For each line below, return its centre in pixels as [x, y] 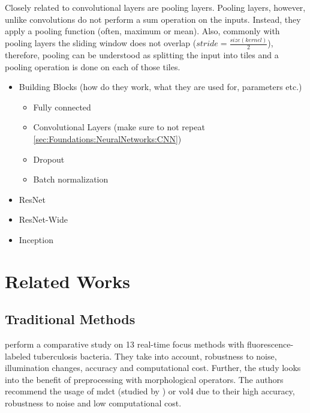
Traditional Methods [70, 319]
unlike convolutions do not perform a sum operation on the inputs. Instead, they [153, 19]
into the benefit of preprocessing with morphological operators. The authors [144, 379]
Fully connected [62, 107]
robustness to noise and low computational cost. [93, 403]
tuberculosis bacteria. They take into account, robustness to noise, [155, 356]
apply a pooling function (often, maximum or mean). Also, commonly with [142, 31]
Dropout [49, 159]
